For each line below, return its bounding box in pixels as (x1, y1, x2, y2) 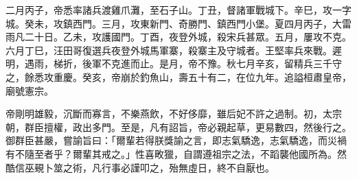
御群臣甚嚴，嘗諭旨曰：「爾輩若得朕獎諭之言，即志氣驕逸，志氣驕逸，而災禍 (5, 133, 347, 147)
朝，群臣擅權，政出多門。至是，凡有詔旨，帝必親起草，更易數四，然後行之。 (5, 119, 352, 134)
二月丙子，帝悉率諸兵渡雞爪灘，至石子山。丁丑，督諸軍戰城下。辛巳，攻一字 (5, 3, 352, 16)
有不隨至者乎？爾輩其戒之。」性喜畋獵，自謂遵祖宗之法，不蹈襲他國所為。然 (5, 146, 347, 160)
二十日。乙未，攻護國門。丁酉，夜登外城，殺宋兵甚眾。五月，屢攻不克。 (24, 29, 352, 44)
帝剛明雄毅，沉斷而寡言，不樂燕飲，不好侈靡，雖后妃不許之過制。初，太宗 (5, 106, 342, 121)
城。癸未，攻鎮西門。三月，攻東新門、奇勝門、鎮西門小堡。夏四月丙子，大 (5, 16, 342, 30)
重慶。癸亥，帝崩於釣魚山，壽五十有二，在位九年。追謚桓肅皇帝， (53, 69, 352, 84)
